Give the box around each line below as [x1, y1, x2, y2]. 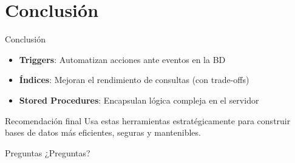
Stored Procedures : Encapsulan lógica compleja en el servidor [19, 93, 259, 106]
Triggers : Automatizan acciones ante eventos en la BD [19, 53, 226, 65]
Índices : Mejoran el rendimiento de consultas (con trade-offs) [19, 73, 249, 86]
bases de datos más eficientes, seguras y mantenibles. [5, 126, 201, 139]
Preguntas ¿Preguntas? [5, 146, 90, 159]
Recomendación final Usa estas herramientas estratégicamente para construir [5, 114, 291, 127]
